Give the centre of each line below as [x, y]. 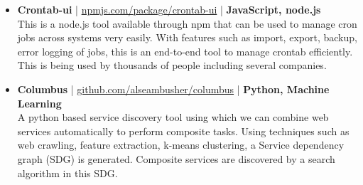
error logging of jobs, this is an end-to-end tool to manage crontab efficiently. [185, 51]
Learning [39, 103]
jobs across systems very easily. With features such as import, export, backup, [187, 37]
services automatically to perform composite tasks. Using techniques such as [183, 131]
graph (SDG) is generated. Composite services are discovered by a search [176, 158]
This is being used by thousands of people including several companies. [172, 65]
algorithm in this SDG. [67, 173]
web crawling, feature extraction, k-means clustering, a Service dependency [181, 145]
